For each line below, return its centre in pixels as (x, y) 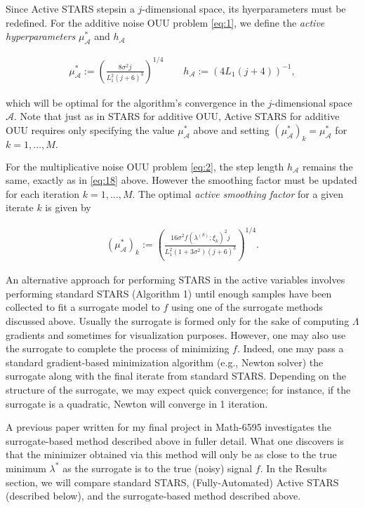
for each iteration (43, 193)
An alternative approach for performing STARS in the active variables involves (175, 280)
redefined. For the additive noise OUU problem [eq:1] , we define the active (165, 22)
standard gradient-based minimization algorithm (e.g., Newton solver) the (165, 362)
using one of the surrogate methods (247, 307)
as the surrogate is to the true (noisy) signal (158, 468)
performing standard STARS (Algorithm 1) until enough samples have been (169, 293)
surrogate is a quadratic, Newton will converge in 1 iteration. (137, 403)
